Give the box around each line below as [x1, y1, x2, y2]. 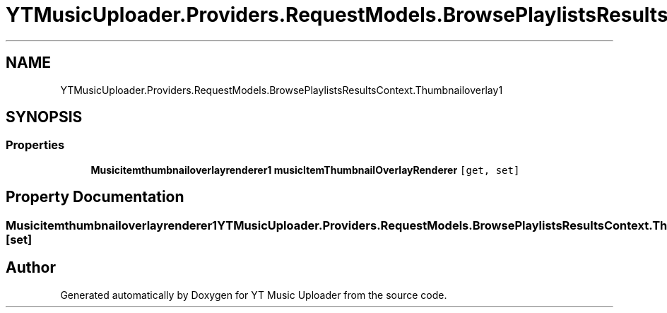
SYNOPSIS [6, 108, 83, 126]
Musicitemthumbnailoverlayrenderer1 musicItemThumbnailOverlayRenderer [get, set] [90, 163, 520, 176]
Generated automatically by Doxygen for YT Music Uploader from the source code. [60, 288, 447, 301]
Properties [6, 138, 65, 153]
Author [6, 259, 56, 277]
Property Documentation [6, 188, 184, 206]
